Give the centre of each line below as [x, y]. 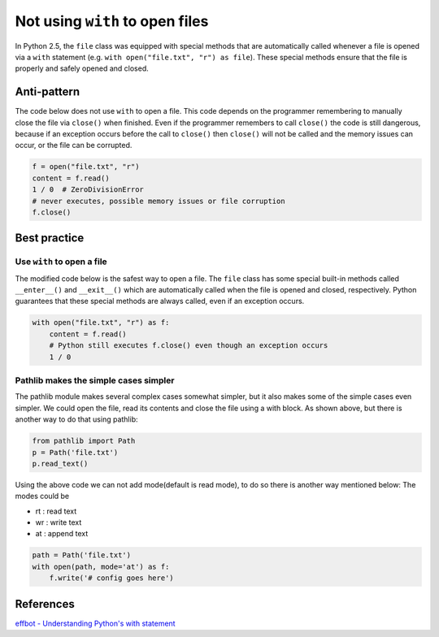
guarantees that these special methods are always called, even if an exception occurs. [160, 301]
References [45, 604]
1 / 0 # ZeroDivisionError [88, 190]
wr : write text [59, 522]
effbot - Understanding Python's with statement [95, 623]
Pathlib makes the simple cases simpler [95, 380]
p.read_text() [60, 464]
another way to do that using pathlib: [76, 419]
